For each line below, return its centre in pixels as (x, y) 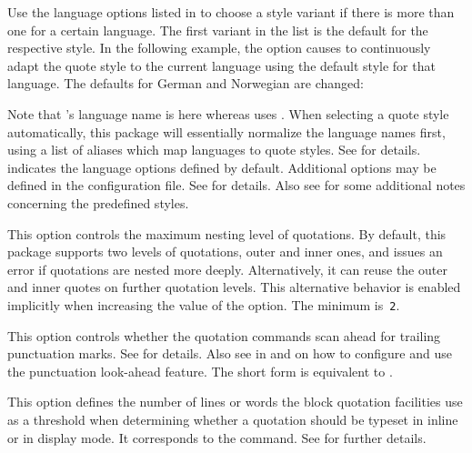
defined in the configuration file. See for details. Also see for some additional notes (236, 185)
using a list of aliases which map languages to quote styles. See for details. (214, 150)
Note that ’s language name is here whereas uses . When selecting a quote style (228, 113)
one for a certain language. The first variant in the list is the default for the (218, 30)
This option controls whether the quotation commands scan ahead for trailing (224, 335)
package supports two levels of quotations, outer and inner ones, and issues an (225, 252)
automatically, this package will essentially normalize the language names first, (226, 131)
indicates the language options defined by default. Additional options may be (222, 167)
